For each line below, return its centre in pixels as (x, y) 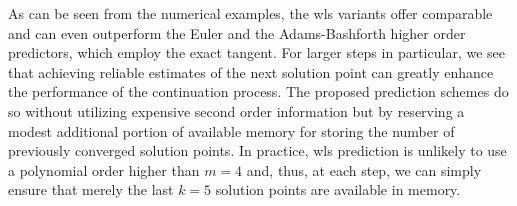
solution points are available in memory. (338, 189)
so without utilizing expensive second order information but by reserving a (236, 110)
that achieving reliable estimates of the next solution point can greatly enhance (251, 71)
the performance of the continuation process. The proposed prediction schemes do (258, 91)
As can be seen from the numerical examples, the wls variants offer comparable (250, 13)
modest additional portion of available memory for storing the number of (231, 130)
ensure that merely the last (91, 189)
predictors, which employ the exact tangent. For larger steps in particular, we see (256, 52)
